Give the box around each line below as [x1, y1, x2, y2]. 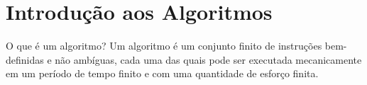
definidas [6, 52, 44, 67]
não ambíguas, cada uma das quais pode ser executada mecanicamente [55, 52, 362, 67]
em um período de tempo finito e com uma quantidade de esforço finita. [6, 66, 319, 81]
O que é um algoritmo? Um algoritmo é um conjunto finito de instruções [6, 38, 322, 53]
